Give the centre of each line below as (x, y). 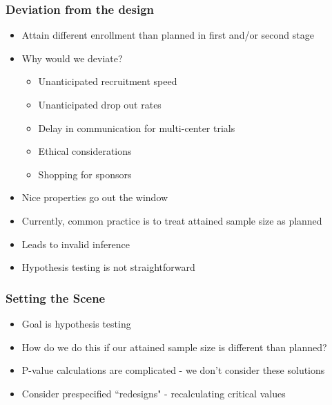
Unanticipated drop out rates (100, 104)
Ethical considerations (85, 151)
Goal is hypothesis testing (76, 323)
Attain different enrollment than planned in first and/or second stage (168, 35)
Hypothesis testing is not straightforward (108, 267)
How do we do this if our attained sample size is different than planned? (174, 347)
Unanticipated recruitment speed (108, 81)
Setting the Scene (56, 298)
